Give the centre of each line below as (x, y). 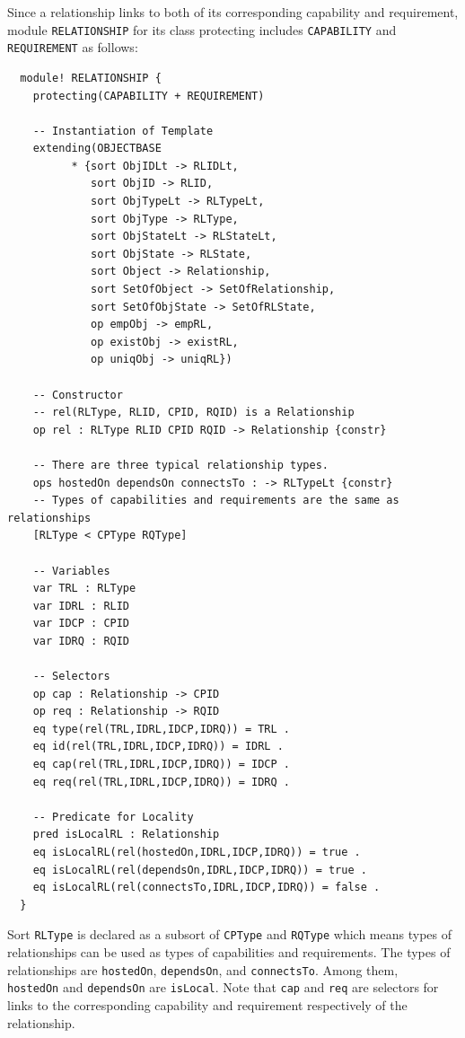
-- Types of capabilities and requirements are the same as (216, 501)
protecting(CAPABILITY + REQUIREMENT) (149, 96)
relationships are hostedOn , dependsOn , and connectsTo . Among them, (203, 969)
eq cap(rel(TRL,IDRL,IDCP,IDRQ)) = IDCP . (161, 765)
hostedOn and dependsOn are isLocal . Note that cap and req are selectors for (223, 987)
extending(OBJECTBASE (97, 149)
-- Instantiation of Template (123, 131)
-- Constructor (78, 395)
